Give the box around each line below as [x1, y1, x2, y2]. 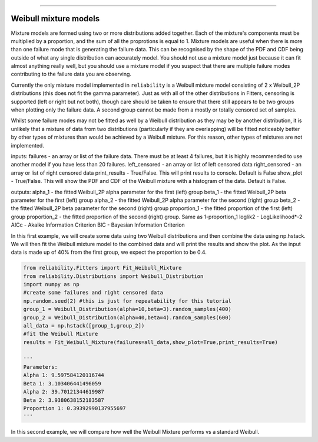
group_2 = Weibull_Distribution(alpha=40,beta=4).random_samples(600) [23, 314, 232, 321]
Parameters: [23, 364, 58, 370]
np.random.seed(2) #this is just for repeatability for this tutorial [23, 297, 232, 304]
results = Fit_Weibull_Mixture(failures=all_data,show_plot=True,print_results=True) [23, 339, 278, 345]
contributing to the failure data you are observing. [11, 71, 132, 78]
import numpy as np [23, 281, 79, 288]
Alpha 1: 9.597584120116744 [23, 372, 104, 379]
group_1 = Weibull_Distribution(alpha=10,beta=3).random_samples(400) [23, 306, 232, 313]
